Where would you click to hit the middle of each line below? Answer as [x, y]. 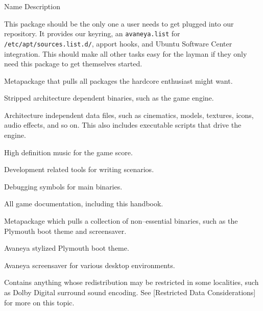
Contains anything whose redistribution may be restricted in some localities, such [131, 282]
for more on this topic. [39, 302]
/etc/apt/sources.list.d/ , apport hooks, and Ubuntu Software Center [118, 43]
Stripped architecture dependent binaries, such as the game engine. [109, 98]
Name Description [32, 6]
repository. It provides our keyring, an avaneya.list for [92, 33]
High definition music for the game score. [68, 152]
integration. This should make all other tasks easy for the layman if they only [126, 53]
